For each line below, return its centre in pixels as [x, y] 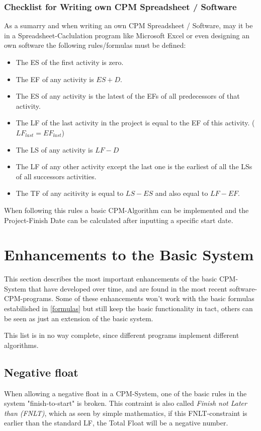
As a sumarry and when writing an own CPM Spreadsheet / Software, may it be [128, 25]
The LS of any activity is [54, 149]
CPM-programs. [29, 298]
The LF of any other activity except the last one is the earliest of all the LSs [134, 166]
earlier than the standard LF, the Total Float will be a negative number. [116, 423]
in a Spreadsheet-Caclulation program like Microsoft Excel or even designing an [127, 35]
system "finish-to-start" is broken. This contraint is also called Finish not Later [125, 403]
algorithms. [21, 345]
